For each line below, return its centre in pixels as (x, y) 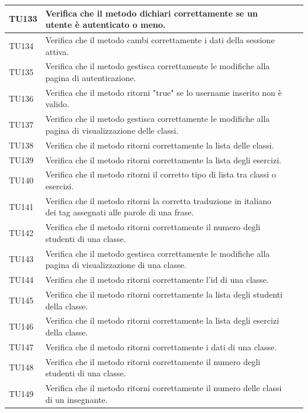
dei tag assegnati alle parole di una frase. (120, 212)
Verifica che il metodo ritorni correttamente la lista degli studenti (164, 294)
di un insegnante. (76, 399)
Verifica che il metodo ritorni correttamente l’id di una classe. (157, 280)
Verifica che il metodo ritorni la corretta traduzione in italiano (158, 200)
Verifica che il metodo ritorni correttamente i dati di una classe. (161, 346)
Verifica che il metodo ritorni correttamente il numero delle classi (163, 388)
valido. (57, 104)
